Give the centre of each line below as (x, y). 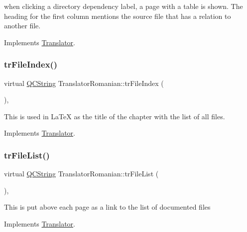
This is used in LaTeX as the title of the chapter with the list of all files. (115, 116)
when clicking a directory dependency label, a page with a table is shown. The (123, 6)
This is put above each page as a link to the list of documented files (107, 207)
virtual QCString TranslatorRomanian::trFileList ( (81, 174)
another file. (22, 26)
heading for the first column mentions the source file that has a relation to (118, 16)
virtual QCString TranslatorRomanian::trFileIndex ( (84, 83)
